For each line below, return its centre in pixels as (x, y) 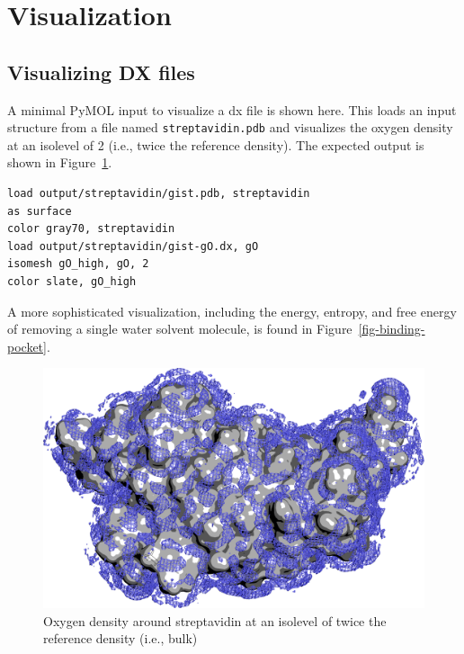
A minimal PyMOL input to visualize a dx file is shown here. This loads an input (232, 109)
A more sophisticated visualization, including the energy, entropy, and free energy (232, 311)
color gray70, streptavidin (91, 229)
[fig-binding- (392, 329)
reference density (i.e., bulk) (120, 638)
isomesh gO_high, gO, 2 (78, 264)
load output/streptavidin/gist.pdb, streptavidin (159, 194)
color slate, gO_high (72, 281)
